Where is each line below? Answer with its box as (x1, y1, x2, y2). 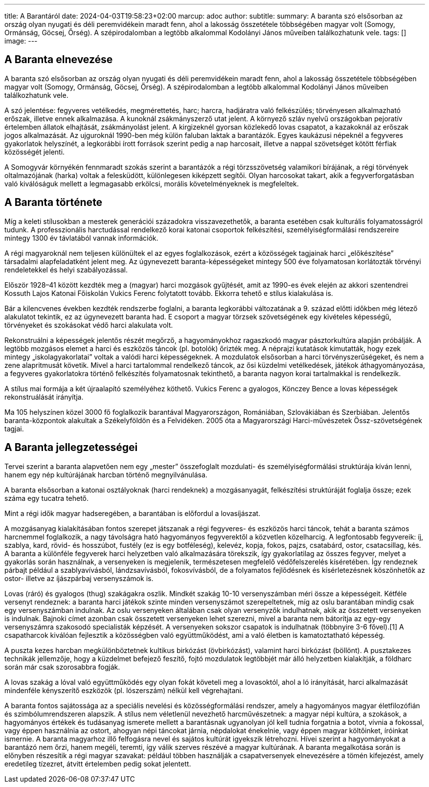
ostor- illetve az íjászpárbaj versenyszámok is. (4, 574, 154, 583)
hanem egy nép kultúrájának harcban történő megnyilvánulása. (4, 470, 207, 479)
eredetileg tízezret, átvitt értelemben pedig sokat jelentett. (4, 759, 191, 768)
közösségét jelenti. (4, 147, 65, 156)
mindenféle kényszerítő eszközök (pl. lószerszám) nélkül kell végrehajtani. (4, 686, 243, 695)
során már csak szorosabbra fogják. (4, 662, 120, 671)
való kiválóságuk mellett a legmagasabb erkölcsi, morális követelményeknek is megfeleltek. (4, 179, 299, 188)
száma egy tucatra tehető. (4, 494, 89, 502)
